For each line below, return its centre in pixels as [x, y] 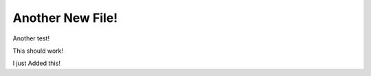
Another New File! [65, 18]
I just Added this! [37, 63]
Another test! [31, 38]
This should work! [38, 51]
